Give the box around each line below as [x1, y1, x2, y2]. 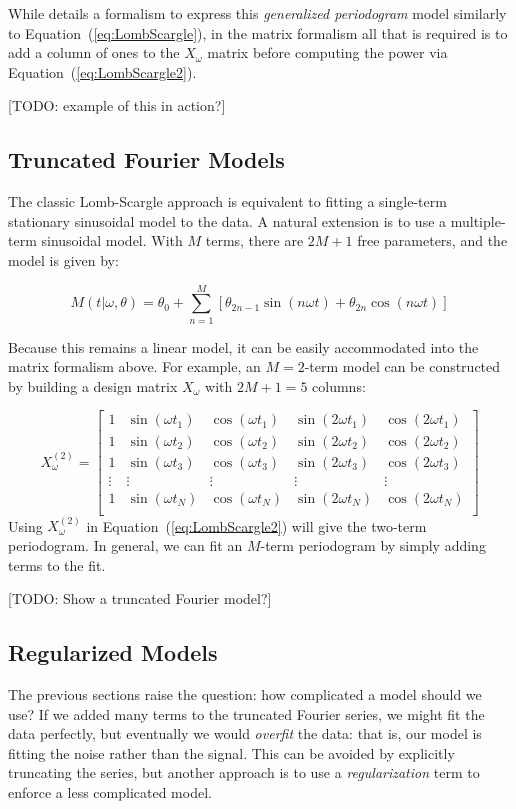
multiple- [450, 210, 506, 231]
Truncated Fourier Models [8, 144, 285, 175]
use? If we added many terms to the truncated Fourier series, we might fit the [8, 703, 485, 724]
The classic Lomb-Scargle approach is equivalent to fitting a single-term [8, 191, 447, 212]
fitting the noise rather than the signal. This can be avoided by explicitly [8, 742, 455, 763]
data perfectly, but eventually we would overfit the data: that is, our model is [8, 723, 482, 744]
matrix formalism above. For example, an [8, 356, 261, 377]
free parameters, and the [357, 230, 508, 251]
